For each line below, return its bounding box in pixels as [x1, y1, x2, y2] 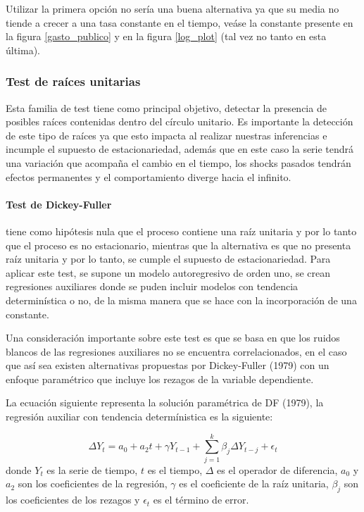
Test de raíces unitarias [6, 73, 141, 90]
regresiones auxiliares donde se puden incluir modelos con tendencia [6, 279, 299, 294]
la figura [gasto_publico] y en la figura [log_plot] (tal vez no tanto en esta [6, 29, 327, 44]
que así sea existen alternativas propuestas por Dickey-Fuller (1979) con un [6, 358, 330, 373]
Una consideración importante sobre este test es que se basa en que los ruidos [6, 330, 340, 345]
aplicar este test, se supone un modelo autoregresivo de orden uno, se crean [6, 265, 331, 280]
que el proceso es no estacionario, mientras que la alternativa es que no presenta [6, 237, 351, 252]
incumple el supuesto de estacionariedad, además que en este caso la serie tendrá [6, 142, 354, 156]
